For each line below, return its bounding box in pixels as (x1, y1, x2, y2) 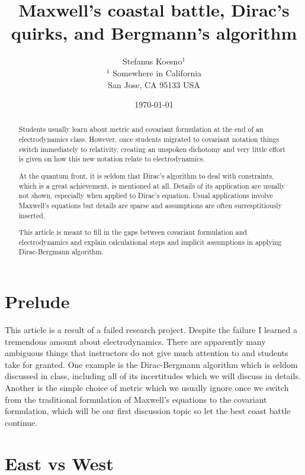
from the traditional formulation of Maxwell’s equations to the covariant (5, 393, 267, 405)
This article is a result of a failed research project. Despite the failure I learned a (5, 324, 297, 336)
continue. (5, 416, 38, 428)
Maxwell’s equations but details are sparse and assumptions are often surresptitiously (18, 200, 282, 210)
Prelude (5, 289, 70, 314)
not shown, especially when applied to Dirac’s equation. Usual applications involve (18, 190, 273, 201)
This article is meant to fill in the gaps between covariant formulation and (18, 227, 247, 237)
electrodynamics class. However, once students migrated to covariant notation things (18, 134, 280, 144)
